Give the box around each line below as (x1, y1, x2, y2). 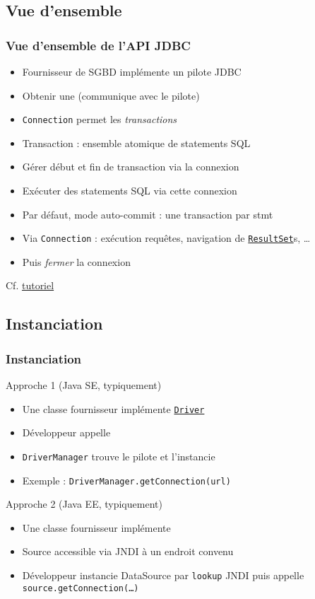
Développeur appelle (22, 425, 111, 440)
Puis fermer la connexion (22, 254, 131, 269)
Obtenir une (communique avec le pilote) (22, 88, 200, 103)
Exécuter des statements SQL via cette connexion (22, 183, 237, 198)
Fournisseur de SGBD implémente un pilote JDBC (22, 64, 242, 78)
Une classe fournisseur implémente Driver (22, 401, 205, 416)
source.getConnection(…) (22, 583, 139, 593)
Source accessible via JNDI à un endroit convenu (22, 544, 234, 559)
